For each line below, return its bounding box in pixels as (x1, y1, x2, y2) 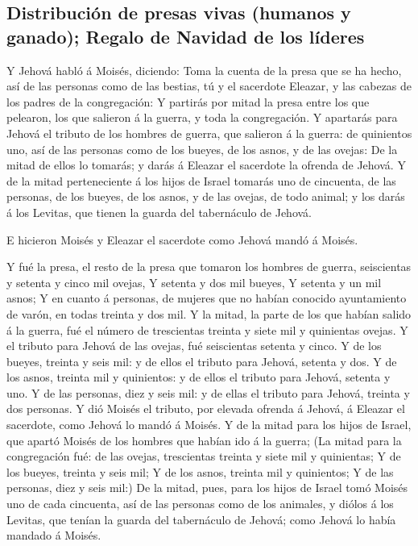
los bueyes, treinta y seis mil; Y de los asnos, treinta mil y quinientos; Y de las (6, 463, 394, 480)
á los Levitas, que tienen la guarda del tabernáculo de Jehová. (6, 203, 312, 220)
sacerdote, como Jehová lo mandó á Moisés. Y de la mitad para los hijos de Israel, (6, 416, 412, 433)
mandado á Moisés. (6, 527, 101, 544)
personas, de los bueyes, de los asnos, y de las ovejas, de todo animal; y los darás (6, 188, 405, 205)
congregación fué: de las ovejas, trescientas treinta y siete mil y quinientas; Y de (6, 448, 401, 465)
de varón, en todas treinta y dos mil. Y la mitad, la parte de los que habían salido (6, 305, 412, 322)
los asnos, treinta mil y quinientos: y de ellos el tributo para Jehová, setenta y (6, 369, 391, 386)
